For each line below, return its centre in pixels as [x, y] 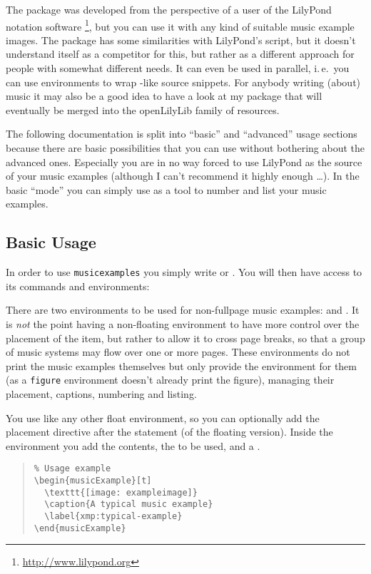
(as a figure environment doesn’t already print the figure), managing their [170, 380]
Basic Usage [51, 242]
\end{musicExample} [80, 528]
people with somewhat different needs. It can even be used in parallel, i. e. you [178, 68]
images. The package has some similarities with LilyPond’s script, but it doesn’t [181, 40]
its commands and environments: [78, 286]
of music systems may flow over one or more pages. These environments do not [178, 352]
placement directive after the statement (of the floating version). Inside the [169, 432]
